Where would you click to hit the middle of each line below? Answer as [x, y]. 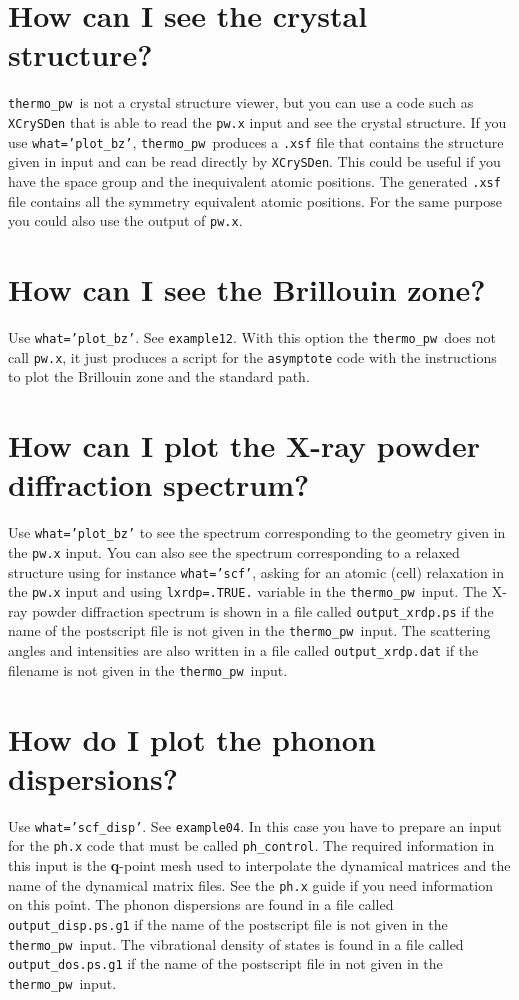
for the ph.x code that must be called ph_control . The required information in [251, 845]
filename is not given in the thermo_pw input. [148, 669]
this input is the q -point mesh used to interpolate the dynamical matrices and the [259, 865]
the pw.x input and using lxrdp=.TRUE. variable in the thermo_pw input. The [247, 591]
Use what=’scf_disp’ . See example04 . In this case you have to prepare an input [255, 825]
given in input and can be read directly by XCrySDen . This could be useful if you [254, 161]
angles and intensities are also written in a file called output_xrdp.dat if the [243, 650]
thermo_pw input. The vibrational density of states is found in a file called [236, 943]
